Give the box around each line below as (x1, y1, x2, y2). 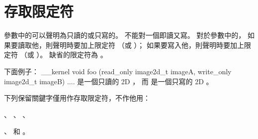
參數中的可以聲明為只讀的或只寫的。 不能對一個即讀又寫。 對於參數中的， (4, 30, 246, 40)
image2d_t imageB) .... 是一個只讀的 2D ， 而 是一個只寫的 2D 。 (4, 76, 213, 86)
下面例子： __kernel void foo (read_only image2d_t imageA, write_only (4, 66, 232, 76)
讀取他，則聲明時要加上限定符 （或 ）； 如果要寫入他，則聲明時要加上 (17, 39, 244, 50)
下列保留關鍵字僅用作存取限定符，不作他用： (4, 93, 150, 103)
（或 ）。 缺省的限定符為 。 (20, 49, 107, 60)
